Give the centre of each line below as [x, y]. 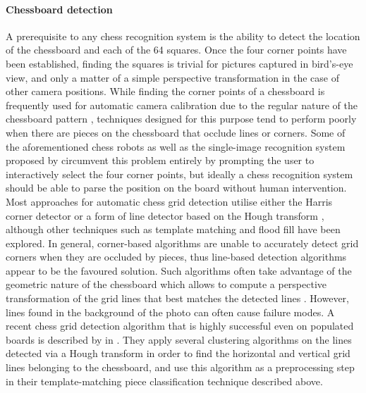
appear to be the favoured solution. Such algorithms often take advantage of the [179, 270]
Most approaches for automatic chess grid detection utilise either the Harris [169, 201]
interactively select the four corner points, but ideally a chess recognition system [179, 174]
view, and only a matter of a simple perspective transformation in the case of [172, 77]
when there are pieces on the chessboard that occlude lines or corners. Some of [176, 132]
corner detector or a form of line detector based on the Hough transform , [165, 215]
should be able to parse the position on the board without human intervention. [176, 188]
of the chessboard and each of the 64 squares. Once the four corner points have [176, 50]
